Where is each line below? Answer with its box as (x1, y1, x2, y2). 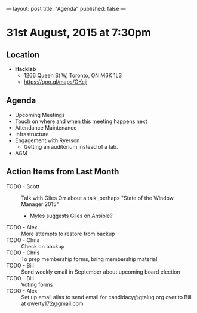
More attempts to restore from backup (21, 230, 115, 237)
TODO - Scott (6, 182, 40, 190)
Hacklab (14, 66, 36, 72)
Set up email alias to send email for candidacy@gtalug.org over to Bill (21, 293, 192, 300)
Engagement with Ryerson (14, 137, 80, 144)
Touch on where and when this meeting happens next (14, 118, 147, 125)
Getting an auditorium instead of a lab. (23, 143, 118, 150)
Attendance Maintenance (14, 124, 77, 131)
